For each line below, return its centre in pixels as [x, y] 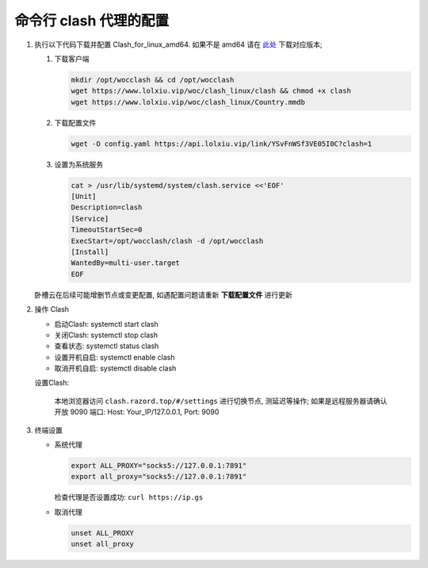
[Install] [90, 251]
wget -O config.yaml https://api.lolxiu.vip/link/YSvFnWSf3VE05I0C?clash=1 [222, 144]
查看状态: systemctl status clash [107, 346]
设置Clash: [52, 383]
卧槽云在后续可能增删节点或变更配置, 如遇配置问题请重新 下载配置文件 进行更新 [163, 294]
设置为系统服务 [78, 164]
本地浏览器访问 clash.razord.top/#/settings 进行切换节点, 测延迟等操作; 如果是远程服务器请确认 [221, 401]
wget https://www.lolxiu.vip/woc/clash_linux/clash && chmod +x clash [211, 91]
